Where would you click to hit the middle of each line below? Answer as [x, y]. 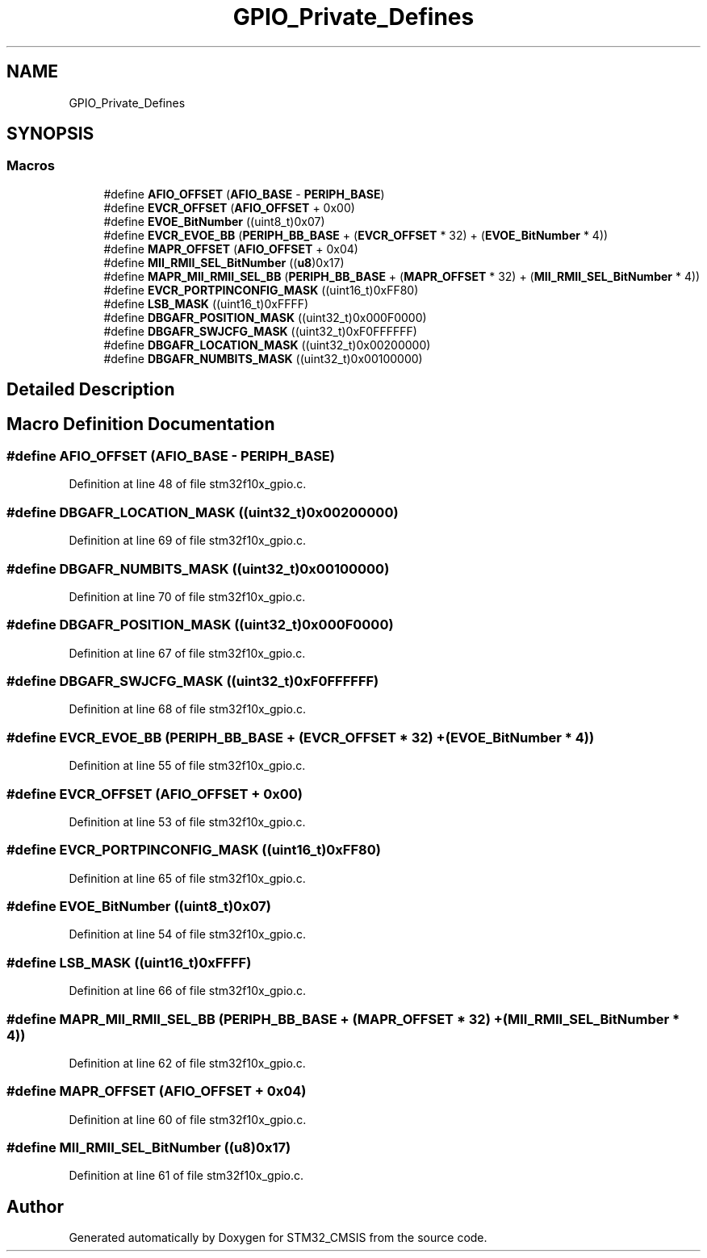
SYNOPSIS [50, 134]
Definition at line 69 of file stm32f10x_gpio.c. [188, 541]
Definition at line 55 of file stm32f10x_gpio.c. [187, 766]
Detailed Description [91, 390]
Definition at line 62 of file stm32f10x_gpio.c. [187, 1063]
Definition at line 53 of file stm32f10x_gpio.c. [187, 821]
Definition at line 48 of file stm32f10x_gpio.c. [188, 484]
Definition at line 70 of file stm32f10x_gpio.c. [187, 596]
